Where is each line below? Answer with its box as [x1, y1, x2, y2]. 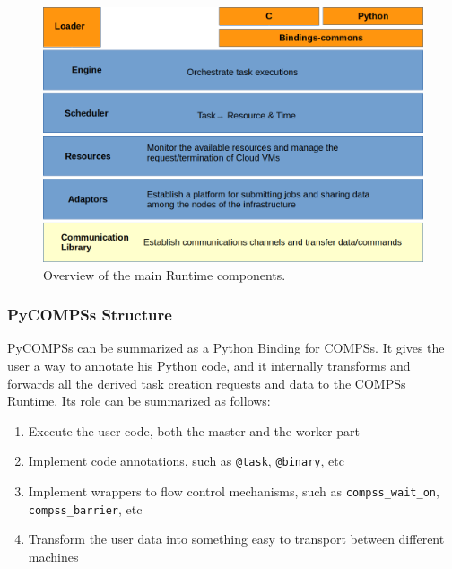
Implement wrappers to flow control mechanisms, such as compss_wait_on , [28, 482, 439, 501]
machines [28, 547, 79, 565]
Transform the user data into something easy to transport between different [28, 530, 445, 548]
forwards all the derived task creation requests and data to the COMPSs [7, 373, 406, 392]
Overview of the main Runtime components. [43, 265, 286, 284]
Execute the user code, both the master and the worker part [28, 421, 360, 440]
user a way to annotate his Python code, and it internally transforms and [7, 356, 411, 375]
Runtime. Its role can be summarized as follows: [7, 391, 271, 410]
